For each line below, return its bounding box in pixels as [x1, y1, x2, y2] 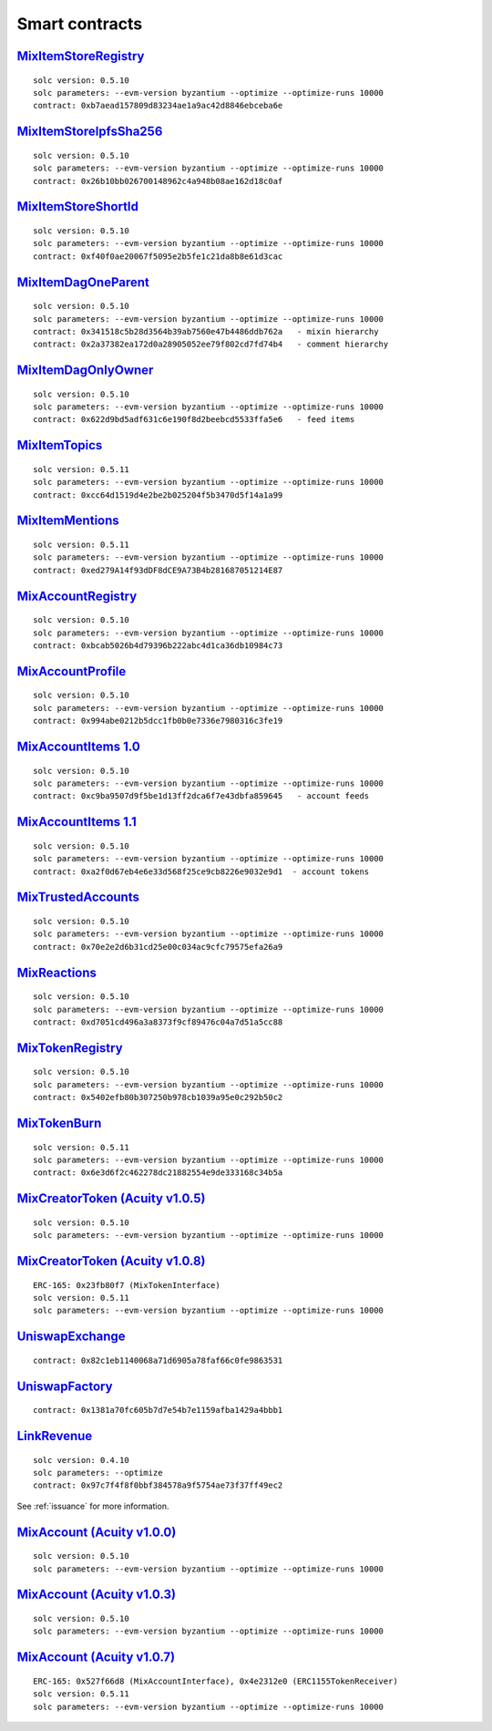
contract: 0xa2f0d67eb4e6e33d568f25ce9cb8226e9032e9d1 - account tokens [33, 866, 370, 877]
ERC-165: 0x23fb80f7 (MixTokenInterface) [33, 1280, 220, 1290]
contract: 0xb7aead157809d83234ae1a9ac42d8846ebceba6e [33, 100, 283, 111]
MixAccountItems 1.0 [16, 739, 140, 755]
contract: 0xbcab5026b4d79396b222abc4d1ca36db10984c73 [33, 641, 283, 651]
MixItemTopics [16, 438, 103, 453]
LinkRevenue [16, 1427, 93, 1444]
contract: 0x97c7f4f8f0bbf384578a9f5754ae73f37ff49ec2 [33, 1480, 283, 1490]
